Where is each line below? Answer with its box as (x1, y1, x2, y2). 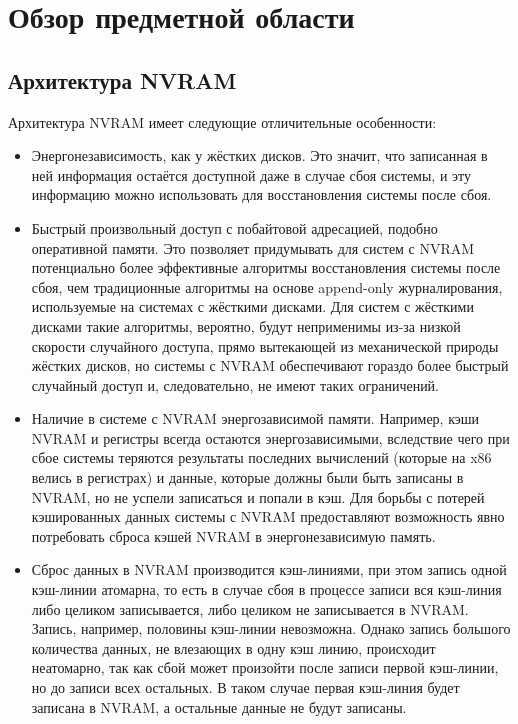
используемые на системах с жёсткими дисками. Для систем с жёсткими (31, 296, 474, 317)
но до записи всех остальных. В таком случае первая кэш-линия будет (31, 677, 460, 698)
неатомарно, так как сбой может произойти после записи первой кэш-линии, (31, 657, 499, 678)
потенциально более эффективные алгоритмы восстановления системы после (31, 257, 501, 278)
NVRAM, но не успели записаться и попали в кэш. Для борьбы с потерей (31, 486, 485, 507)
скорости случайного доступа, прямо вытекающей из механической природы (31, 335, 499, 356)
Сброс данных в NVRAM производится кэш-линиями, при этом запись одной (31, 559, 507, 580)
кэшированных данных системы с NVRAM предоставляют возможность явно (31, 506, 505, 527)
